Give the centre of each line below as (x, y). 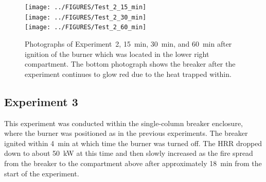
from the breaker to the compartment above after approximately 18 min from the (133, 163)
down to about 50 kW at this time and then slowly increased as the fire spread (129, 153)
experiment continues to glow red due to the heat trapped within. (128, 74)
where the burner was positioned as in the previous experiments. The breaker (126, 133)
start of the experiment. (42, 173)
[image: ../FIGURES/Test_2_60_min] (86, 27)
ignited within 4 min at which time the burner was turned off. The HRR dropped (133, 143)
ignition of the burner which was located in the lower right (117, 54)
